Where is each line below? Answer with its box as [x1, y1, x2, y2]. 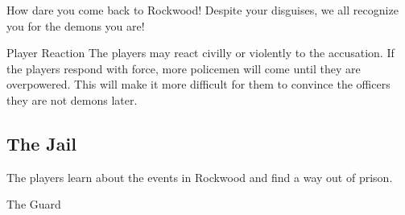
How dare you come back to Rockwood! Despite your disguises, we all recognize [6, 2, 399, 18]
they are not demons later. [6, 91, 138, 108]
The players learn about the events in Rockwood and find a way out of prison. [6, 168, 393, 185]
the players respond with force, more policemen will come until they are [6, 60, 361, 76]
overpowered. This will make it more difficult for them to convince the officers [6, 76, 391, 93]
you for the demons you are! [6, 17, 145, 34]
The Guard [6, 196, 61, 213]
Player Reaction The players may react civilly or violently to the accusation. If [6, 44, 395, 61]
